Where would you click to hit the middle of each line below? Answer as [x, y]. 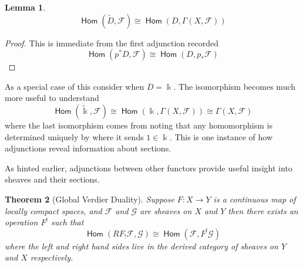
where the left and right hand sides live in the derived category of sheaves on [142, 246]
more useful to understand [52, 98]
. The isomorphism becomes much [235, 86]
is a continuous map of [255, 199]
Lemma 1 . [25, 7]
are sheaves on [166, 210]
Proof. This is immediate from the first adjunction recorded [112, 43]
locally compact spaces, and [53, 210]
